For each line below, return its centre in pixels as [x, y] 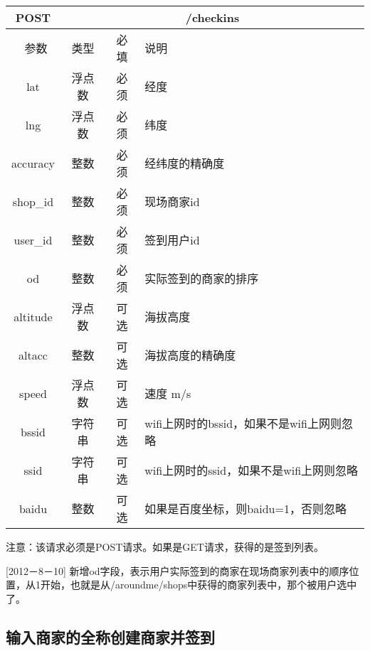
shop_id [33, 201]
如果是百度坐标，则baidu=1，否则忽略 [245, 509]
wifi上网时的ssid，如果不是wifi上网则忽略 [252, 470]
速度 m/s [168, 393]
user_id [33, 240]
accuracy [33, 163]
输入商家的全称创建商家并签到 [110, 636]
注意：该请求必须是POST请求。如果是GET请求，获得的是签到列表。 [165, 547]
